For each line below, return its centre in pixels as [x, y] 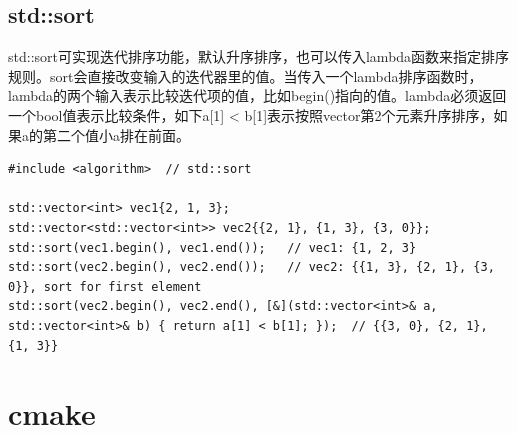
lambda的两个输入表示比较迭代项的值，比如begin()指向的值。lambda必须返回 [257, 95]
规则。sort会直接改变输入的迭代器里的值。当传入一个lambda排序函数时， [245, 75]
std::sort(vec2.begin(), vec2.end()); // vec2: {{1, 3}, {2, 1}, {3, [251, 267]
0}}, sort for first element [105, 286]
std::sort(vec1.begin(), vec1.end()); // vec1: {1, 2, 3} [212, 247]
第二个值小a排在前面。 [116, 134]
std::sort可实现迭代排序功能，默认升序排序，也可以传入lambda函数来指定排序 [259, 56]
